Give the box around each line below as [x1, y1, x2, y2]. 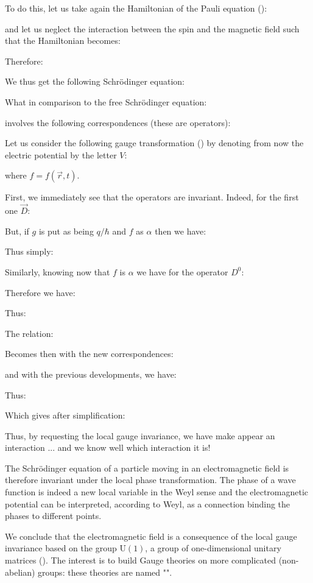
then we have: [155, 224, 206, 237]
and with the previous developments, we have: [5, 367, 177, 380]
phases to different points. [5, 509, 102, 522]
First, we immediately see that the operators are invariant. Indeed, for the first [5, 191, 299, 203]
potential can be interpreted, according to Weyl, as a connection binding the [5, 497, 290, 510]
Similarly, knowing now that [5, 265, 110, 278]
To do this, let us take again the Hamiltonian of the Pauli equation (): [5, 2, 267, 14]
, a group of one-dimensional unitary [145, 542, 281, 554]
